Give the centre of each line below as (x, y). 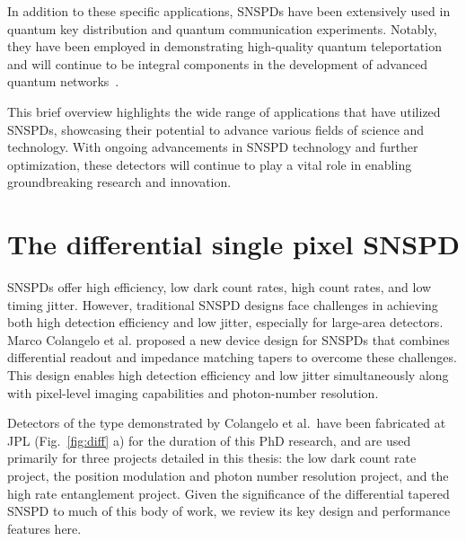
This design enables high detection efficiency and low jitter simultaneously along (228, 375)
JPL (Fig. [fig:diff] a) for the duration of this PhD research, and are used (209, 440)
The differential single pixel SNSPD (233, 244)
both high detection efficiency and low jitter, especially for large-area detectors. (225, 322)
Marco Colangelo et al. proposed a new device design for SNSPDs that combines (229, 339)
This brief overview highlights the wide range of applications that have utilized (224, 111)
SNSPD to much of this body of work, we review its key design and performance (229, 511)
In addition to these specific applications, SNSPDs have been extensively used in (229, 11)
